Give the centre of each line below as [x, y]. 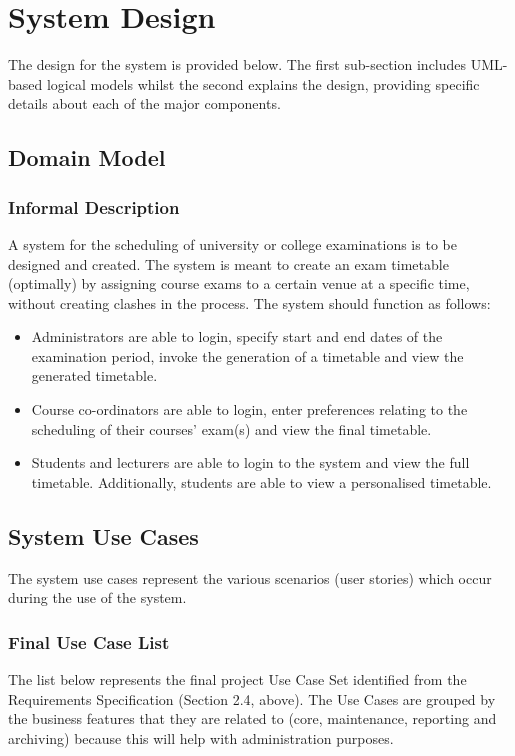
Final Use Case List [89, 641]
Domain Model [87, 157]
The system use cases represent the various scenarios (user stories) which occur [250, 577]
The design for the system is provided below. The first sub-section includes [237, 64]
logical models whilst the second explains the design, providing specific [263, 83]
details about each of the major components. [144, 103]
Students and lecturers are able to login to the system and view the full [250, 462]
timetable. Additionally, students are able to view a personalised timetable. [261, 481]
